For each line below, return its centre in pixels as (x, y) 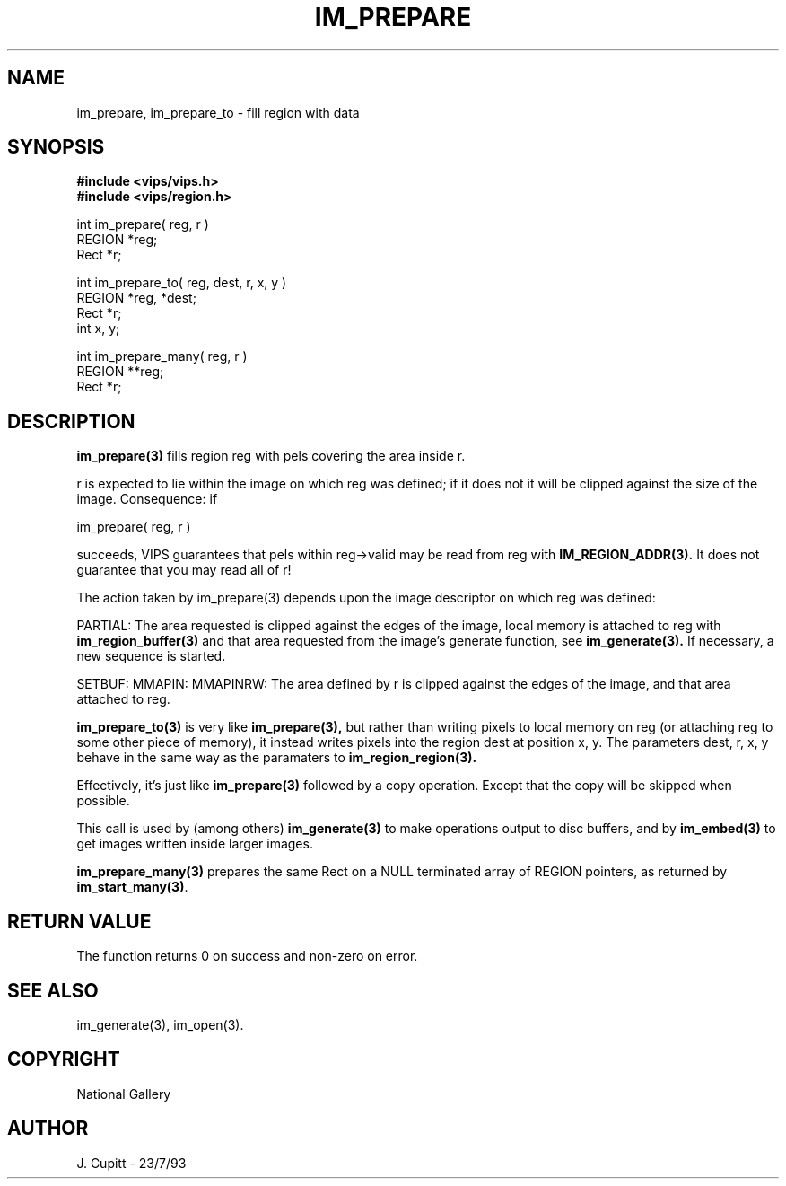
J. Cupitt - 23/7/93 (131, 1163)
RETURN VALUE (79, 921)
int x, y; (98, 329)
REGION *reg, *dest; (136, 298)
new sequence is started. (151, 656)
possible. (103, 801)
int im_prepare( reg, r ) (143, 224)
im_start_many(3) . (132, 887)
